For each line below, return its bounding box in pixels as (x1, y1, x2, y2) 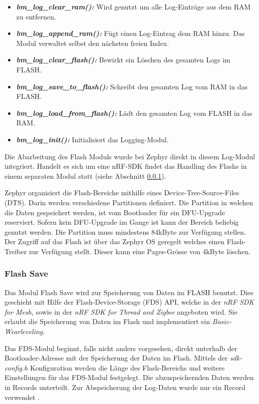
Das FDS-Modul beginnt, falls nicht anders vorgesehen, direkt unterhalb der (4, 343, 238, 353)
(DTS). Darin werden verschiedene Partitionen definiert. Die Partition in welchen (4, 197, 253, 207)
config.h (4, 362, 28, 373)
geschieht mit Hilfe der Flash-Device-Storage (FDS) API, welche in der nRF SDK (4, 297, 255, 307)
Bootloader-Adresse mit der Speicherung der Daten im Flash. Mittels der (4, 353, 228, 363)
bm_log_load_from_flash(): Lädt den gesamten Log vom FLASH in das (16, 107, 253, 118)
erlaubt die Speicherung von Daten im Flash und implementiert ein (4, 316, 210, 327)
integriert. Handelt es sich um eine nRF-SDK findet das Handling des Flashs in (4, 161, 247, 171)
